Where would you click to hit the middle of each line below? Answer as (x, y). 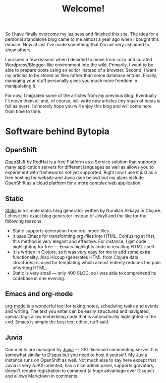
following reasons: (24, 221)
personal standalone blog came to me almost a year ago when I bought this (82, 39)
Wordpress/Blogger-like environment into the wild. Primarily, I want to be (79, 65)
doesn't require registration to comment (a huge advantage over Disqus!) (80, 371)
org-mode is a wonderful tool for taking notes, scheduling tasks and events (82, 306)
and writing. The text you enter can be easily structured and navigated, (78, 311)
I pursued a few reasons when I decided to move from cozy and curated (79, 60)
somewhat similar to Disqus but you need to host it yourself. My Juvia (76, 355)
